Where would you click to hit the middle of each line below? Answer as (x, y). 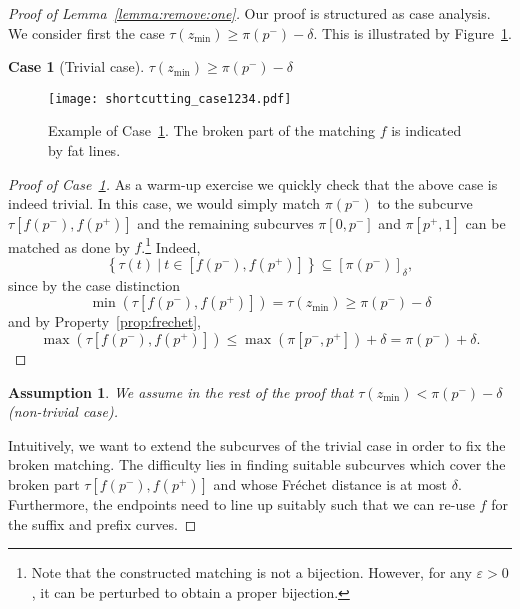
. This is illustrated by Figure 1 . (412, 32)
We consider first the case (86, 32)
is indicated (426, 130)
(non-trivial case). (63, 411)
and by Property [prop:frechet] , (104, 321)
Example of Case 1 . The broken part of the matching (212, 130)
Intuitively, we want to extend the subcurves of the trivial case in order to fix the (257, 444)
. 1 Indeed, (171, 245)
